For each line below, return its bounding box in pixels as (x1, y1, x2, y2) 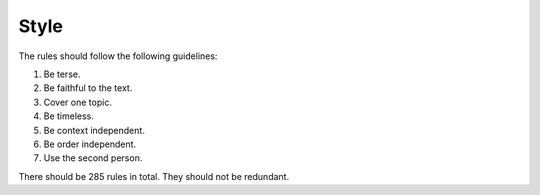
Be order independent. (43, 138, 137, 150)
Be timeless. (43, 110, 95, 122)
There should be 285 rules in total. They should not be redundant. (18, 170, 290, 182)
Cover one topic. (43, 96, 112, 108)
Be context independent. (43, 124, 145, 136)
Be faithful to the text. (43, 82, 133, 94)
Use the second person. (43, 152, 143, 164)
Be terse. (43, 68, 81, 80)
